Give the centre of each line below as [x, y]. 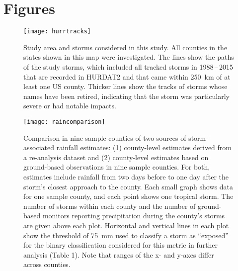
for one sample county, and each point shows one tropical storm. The [128, 196]
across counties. [47, 264]
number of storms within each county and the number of [110, 206]
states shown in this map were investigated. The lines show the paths [129, 57]
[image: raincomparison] [64, 122]
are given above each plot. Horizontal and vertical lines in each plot [126, 225]
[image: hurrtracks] [57, 32]
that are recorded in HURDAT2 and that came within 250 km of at [127, 76]
